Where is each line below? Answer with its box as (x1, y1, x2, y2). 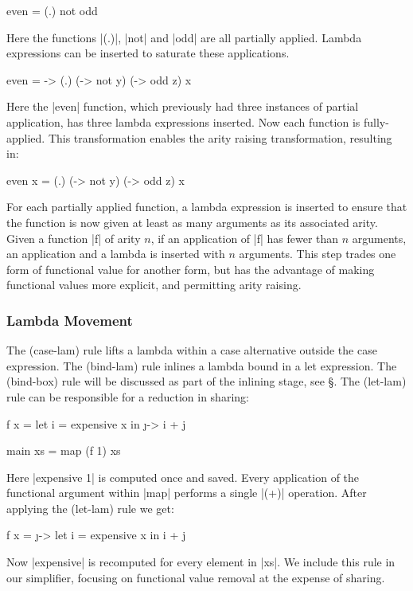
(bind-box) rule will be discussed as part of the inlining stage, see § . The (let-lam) (6, 373, 407, 389)
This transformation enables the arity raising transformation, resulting (48, 129, 392, 146)
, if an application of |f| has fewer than (150, 229, 339, 246)
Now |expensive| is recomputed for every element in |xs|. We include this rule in (6, 554, 395, 570)
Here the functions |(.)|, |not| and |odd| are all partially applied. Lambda (6, 29, 362, 45)
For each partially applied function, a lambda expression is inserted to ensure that (6, 198, 407, 215)
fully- (363, 113, 389, 130)
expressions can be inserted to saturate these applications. (6, 45, 290, 61)
